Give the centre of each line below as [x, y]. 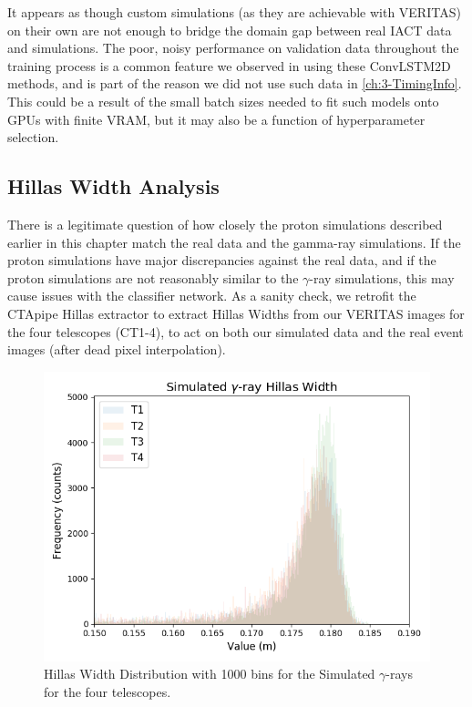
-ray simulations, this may [382, 277]
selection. [33, 137]
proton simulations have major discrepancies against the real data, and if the [222, 260]
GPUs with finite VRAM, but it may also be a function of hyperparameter [216, 119]
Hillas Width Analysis [113, 186]
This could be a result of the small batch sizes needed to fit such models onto [223, 101]
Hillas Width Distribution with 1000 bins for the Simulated [210, 674]
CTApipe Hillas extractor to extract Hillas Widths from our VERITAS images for [236, 313]
